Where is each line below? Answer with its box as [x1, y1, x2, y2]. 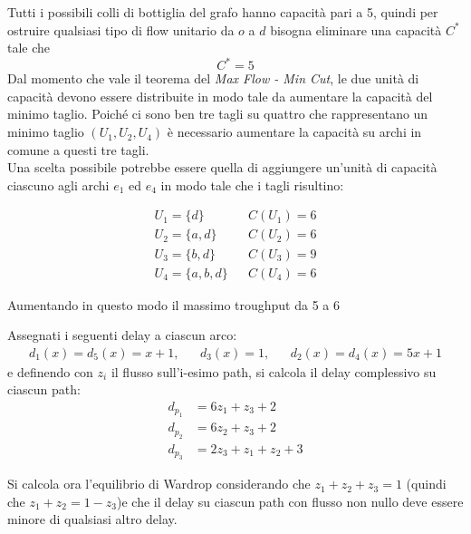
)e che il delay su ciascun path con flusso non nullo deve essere [117, 491, 464, 510]
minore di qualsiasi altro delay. [7, 510, 178, 529]
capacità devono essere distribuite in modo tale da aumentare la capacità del [7, 86, 433, 105]
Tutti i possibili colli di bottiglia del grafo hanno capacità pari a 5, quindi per [7, 3, 438, 21]
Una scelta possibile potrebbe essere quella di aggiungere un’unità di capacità [7, 158, 437, 177]
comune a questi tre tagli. [7, 140, 149, 159]
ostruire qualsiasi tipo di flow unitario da [7, 20, 235, 39]
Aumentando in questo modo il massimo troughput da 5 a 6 [7, 295, 340, 314]
